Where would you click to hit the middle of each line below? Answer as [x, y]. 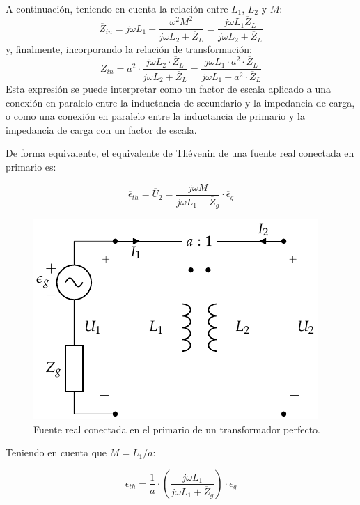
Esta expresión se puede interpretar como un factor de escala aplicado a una [168, 89]
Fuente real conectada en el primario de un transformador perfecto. [177, 429]
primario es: [31, 167]
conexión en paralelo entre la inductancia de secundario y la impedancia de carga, [180, 102]
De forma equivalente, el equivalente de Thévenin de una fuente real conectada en [180, 153]
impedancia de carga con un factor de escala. [101, 129]
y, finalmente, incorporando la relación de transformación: [129, 48]
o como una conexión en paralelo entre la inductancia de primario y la [155, 116]
